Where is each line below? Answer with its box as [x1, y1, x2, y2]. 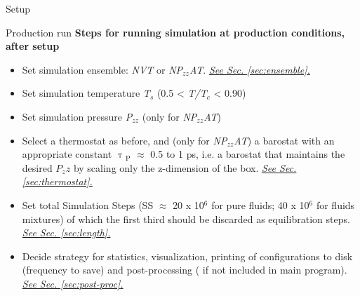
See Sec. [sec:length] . [22, 225, 111, 240]
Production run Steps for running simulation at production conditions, [6, 25, 345, 39]
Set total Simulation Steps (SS [22, 197, 154, 212]
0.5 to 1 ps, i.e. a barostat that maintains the [150, 147, 345, 161]
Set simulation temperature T [22, 86, 150, 100]
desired [22, 160, 53, 175]
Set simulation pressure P [22, 109, 133, 123]
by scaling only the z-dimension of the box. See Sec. [73, 160, 297, 175]
